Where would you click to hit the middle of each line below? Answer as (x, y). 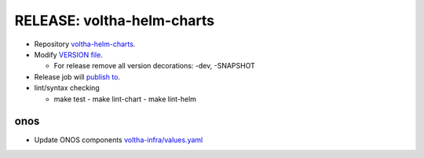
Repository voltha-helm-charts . (85, 44)
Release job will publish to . (77, 77)
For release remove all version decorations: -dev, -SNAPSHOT (154, 66)
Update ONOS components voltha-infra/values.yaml (119, 140)
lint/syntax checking (67, 88)
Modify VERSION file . (69, 54)
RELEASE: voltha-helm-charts (115, 20)
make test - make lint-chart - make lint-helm (125, 99)
